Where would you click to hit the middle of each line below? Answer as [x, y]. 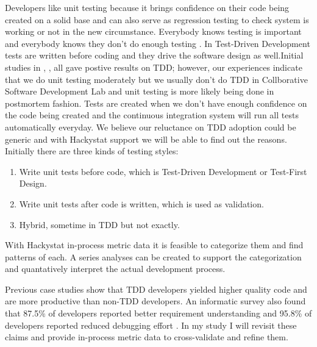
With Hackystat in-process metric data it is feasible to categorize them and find [154, 245]
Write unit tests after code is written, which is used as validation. [141, 203]
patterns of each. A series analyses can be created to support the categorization [153, 256]
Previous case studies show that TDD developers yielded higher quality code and [156, 289]
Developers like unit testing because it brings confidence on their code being [147, 7]
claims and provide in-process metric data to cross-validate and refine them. [147, 337]
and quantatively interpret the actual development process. [115, 269]
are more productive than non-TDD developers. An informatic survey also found [155, 301]
